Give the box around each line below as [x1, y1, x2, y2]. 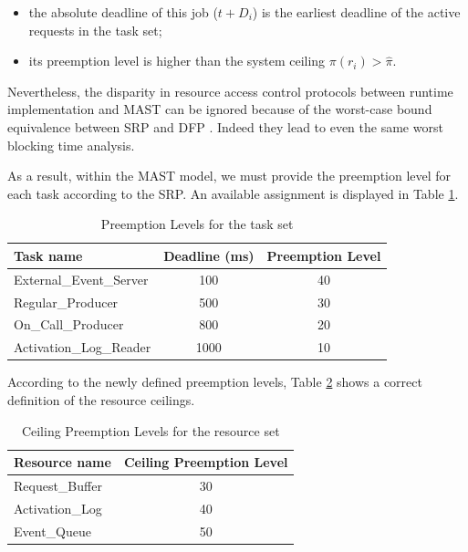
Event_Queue [14, 521, 91, 540]
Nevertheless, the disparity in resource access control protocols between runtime [7, 81, 453, 100]
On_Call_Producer [14, 315, 124, 334]
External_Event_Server [14, 269, 149, 288]
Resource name [14, 453, 111, 472]
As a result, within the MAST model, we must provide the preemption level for [7, 166, 452, 185]
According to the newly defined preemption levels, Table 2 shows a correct [7, 372, 422, 391]
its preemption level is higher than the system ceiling [28, 51, 326, 70]
